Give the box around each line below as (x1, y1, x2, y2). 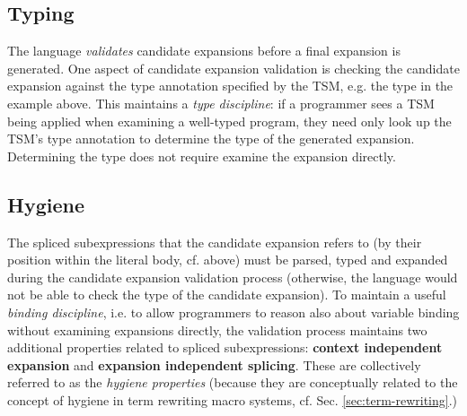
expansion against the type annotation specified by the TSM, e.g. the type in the (7, 76, 454, 95)
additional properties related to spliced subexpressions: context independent (7, 338, 443, 357)
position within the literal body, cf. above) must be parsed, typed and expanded (7, 250, 448, 269)
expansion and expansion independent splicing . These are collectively (7, 355, 421, 374)
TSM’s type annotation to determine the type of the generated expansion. (7, 129, 415, 148)
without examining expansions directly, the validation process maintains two (7, 320, 427, 339)
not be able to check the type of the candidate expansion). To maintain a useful (7, 285, 446, 304)
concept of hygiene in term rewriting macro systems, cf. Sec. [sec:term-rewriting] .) (7, 390, 458, 409)
